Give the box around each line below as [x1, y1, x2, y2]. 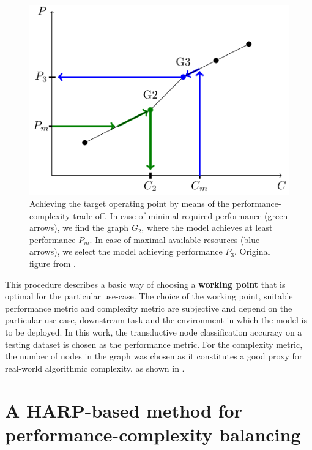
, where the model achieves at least [141, 221, 273, 234]
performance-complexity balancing [5, 421, 301, 446]
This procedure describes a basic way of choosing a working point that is [5, 277, 286, 290]
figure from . [29, 257, 76, 270]
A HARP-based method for [5, 397, 242, 422]
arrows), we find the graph [29, 221, 128, 234]
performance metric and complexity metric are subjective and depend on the [5, 301, 292, 314]
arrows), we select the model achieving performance [29, 245, 223, 258]
